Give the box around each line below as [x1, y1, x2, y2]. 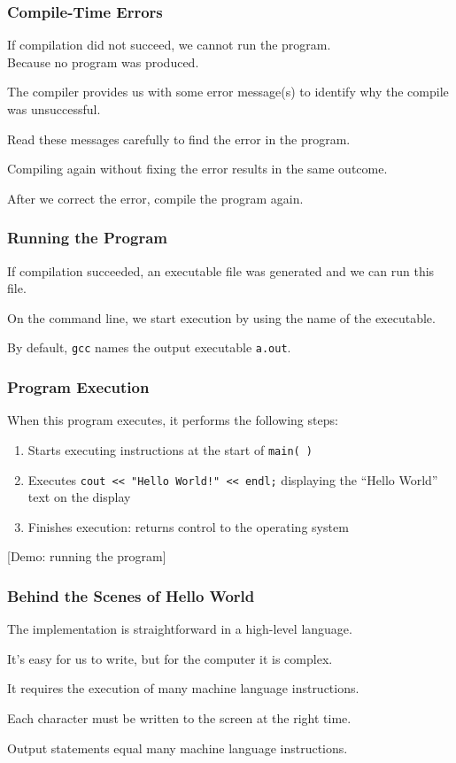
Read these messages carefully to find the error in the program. [7, 129, 351, 148]
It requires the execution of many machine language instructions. [7, 679, 359, 697]
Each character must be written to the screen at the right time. [7, 708, 352, 727]
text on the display [27, 488, 131, 506]
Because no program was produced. [7, 52, 199, 71]
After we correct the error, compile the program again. [7, 189, 304, 207]
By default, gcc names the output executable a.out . [7, 338, 291, 357]
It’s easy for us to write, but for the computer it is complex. [7, 649, 333, 667]
